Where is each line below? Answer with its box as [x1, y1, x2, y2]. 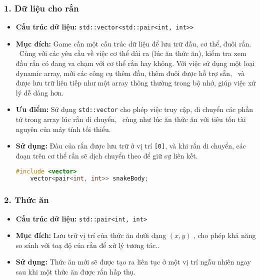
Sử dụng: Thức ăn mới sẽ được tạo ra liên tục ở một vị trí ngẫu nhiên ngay [15, 256, 251, 267]
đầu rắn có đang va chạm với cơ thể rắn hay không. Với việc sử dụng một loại [15, 58, 255, 68]
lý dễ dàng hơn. [15, 87, 64, 97]
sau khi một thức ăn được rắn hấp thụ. [15, 266, 136, 276]
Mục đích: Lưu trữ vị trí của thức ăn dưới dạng [15, 230, 166, 240]
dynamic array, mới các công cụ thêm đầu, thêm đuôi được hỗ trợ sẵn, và [15, 67, 245, 78]
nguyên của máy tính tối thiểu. [15, 123, 111, 134]
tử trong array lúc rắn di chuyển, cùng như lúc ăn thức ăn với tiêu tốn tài [15, 114, 246, 124]
